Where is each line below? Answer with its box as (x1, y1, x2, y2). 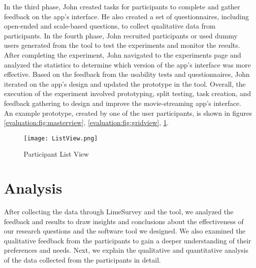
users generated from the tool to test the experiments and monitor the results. (4, 40, 240, 50)
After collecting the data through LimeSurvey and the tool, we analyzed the (4, 206, 234, 217)
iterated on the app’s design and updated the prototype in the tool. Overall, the (4, 78, 246, 89)
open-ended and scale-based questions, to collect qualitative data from (4, 21, 216, 31)
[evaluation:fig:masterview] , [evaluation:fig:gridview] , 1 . (4, 117, 169, 128)
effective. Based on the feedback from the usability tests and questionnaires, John (4, 69, 250, 79)
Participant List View (24, 149, 89, 159)
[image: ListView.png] (24, 134, 98, 142)
